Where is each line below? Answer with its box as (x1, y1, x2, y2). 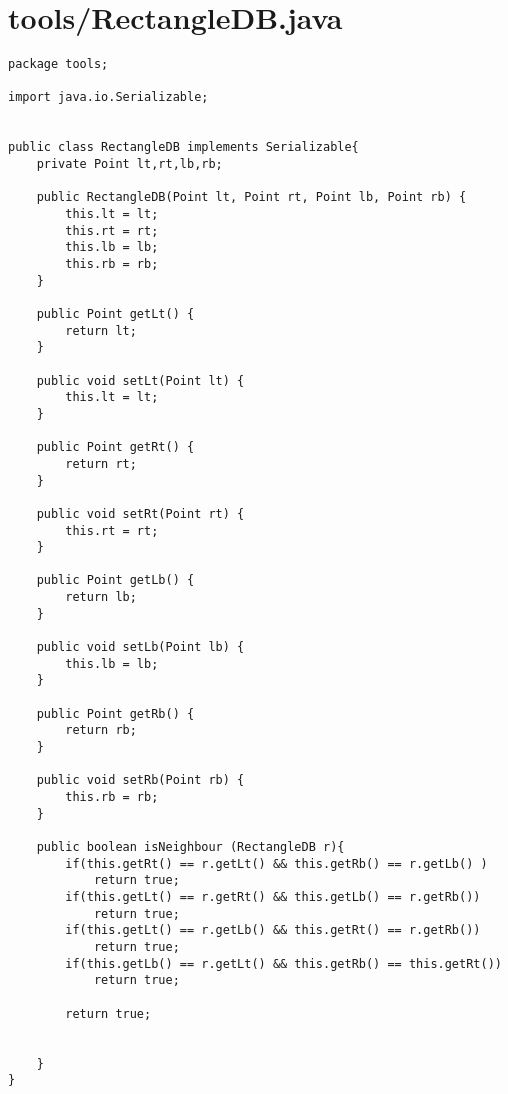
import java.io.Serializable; (8, 90, 209, 105)
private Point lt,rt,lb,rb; (36, 157, 223, 172)
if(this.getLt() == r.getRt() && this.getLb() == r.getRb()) (65, 889, 481, 904)
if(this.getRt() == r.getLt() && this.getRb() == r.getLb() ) (65, 856, 488, 871)
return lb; (65, 590, 137, 605)
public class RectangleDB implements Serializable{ (8, 140, 359, 155)
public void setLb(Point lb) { (36, 640, 245, 655)
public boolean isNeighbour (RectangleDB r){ (36, 839, 345, 854)
